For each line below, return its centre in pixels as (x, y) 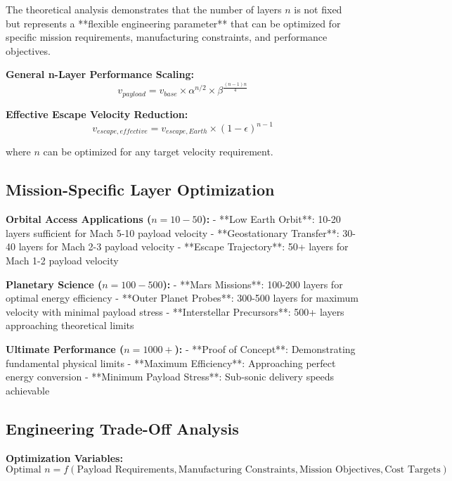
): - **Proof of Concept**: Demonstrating (265, 349)
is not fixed (318, 9)
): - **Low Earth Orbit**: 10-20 (271, 219)
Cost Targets (413, 470)
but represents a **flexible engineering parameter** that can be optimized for (173, 23)
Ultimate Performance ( (65, 349)
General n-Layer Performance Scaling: (100, 74)
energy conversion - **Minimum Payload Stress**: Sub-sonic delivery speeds (170, 377)
